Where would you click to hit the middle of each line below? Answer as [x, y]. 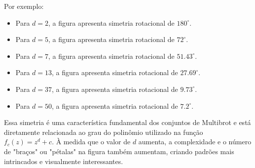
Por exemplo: [24, 6]
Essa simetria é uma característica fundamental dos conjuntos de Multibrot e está [127, 122]
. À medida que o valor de [91, 142]
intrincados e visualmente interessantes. [64, 161]
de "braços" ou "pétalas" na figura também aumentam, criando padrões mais [119, 151]
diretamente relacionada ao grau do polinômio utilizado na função [104, 132]
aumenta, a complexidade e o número [195, 142]
